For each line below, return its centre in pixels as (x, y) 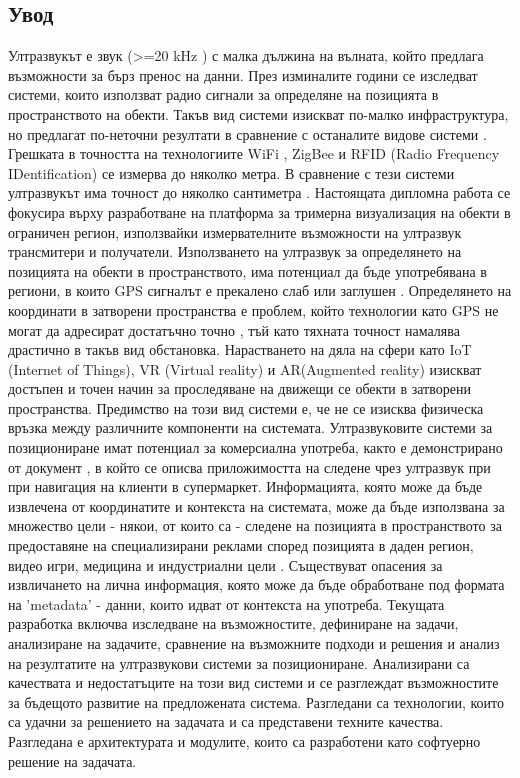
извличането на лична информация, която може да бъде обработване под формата (256, 584)
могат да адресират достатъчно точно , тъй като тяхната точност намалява (234, 329)
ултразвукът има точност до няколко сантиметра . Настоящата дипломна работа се (259, 192)
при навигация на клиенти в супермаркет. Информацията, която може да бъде (245, 486)
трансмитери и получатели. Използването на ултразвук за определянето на (235, 251)
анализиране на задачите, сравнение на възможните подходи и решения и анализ (254, 643)
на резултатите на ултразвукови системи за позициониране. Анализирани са (239, 662)
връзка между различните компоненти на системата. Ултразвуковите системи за (250, 427)
